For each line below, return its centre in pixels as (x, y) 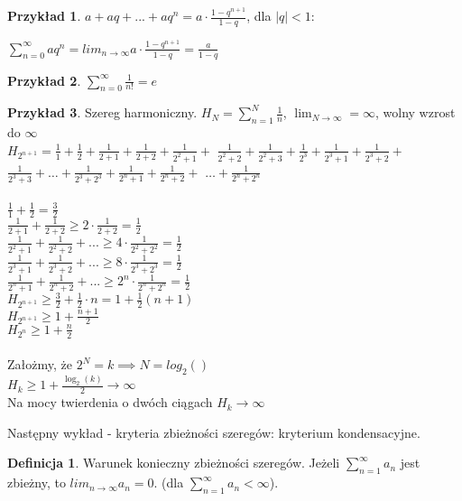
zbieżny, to (37, 482)
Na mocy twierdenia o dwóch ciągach (110, 402)
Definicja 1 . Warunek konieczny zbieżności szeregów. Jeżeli (174, 463)
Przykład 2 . (44, 80)
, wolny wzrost (415, 112)
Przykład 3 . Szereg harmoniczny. (102, 112)
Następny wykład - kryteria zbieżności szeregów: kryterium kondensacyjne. (214, 432)
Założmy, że (40, 364)
